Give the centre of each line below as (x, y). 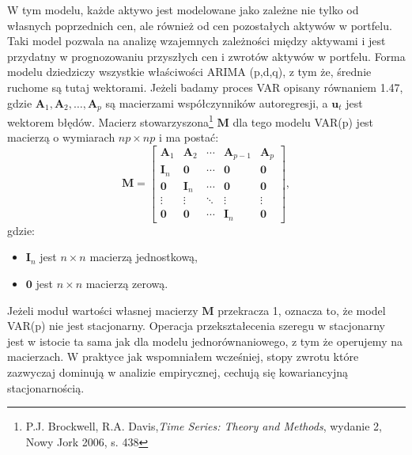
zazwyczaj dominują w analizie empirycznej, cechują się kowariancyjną (178, 372)
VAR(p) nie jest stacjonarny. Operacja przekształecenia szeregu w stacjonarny (196, 326)
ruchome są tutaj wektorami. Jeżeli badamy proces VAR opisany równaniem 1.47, (205, 87)
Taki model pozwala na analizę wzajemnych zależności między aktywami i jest (197, 41)
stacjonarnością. (46, 387)
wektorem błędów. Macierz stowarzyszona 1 (110, 121)
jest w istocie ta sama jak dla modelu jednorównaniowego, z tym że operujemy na (205, 341)
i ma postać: (189, 137)
